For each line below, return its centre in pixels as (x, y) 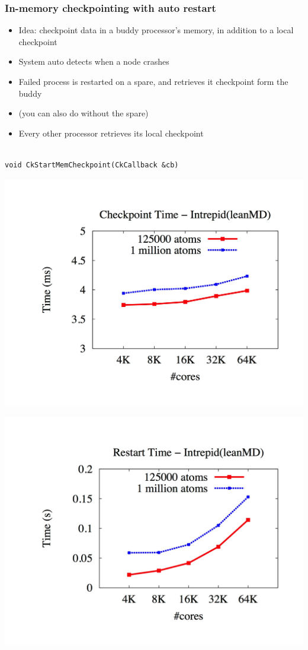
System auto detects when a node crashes (94, 61)
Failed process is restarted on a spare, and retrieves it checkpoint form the (153, 81)
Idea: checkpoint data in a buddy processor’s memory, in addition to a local (156, 30)
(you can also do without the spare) (84, 113)
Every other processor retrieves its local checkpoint (111, 133)
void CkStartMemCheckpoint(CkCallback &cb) (92, 165)
